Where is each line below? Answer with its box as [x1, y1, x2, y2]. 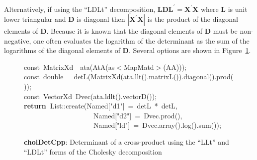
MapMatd [123, 61, 154, 72]
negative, [4, 35, 31, 46]
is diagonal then [77, 14, 125, 24]
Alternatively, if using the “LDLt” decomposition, [4, 3, 156, 14]
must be [213, 26, 238, 36]
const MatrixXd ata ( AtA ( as [24, 61, 115, 72]
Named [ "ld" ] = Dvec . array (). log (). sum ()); [93, 120, 221, 130]
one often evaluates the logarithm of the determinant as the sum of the [33, 35, 250, 46]
